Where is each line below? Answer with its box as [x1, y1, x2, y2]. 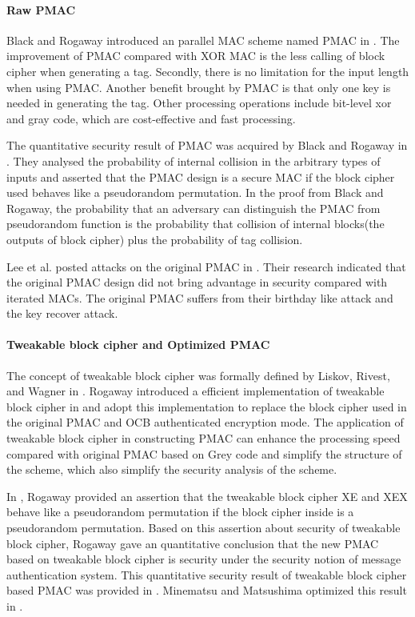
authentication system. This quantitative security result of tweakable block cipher [6, 566, 407, 583]
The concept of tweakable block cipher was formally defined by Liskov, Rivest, [6, 367, 390, 383]
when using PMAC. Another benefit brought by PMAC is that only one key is [6, 78, 391, 95]
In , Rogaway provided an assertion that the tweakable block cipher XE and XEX [6, 487, 408, 504]
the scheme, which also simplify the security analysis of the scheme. [6, 461, 337, 478]
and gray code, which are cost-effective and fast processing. [6, 110, 296, 126]
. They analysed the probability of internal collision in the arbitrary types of [6, 152, 381, 169]
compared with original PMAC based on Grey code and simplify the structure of [6, 445, 402, 462]
